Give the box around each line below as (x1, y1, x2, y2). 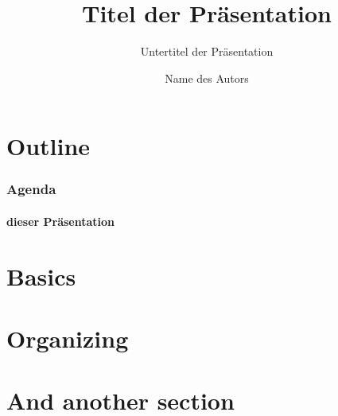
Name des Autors (165, 69, 249, 86)
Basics (6, 259, 76, 292)
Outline (6, 130, 91, 162)
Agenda (6, 179, 56, 199)
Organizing (6, 322, 129, 355)
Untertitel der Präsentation (140, 43, 274, 60)
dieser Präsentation (6, 212, 115, 229)
